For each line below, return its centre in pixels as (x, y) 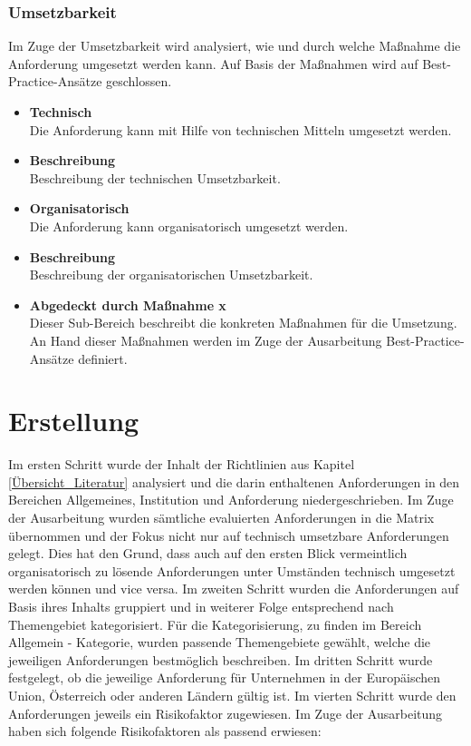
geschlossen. (139, 81)
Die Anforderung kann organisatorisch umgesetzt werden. (189, 226)
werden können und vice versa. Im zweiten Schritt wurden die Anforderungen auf (234, 589)
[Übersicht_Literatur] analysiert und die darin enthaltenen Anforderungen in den (234, 481)
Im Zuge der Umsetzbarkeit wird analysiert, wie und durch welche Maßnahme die (235, 46)
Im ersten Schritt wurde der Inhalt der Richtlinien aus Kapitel (182, 464)
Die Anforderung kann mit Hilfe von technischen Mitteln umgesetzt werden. (240, 129)
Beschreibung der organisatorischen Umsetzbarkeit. (171, 275)
